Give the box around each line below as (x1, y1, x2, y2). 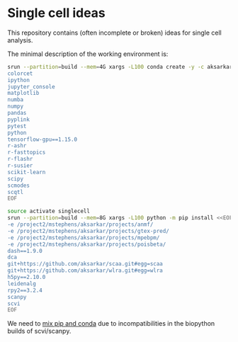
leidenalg (7, 280, 37, 287)
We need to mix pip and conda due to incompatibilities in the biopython (7, 319, 215, 328)
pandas (7, 110, 27, 117)
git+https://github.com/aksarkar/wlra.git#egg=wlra (7, 267, 163, 274)
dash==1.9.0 (7, 247, 42, 254)
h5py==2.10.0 (7, 274, 46, 281)
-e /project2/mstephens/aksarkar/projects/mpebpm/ (7, 234, 160, 241)
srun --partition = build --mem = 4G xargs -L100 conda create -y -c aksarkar (7, 63, 233, 70)
